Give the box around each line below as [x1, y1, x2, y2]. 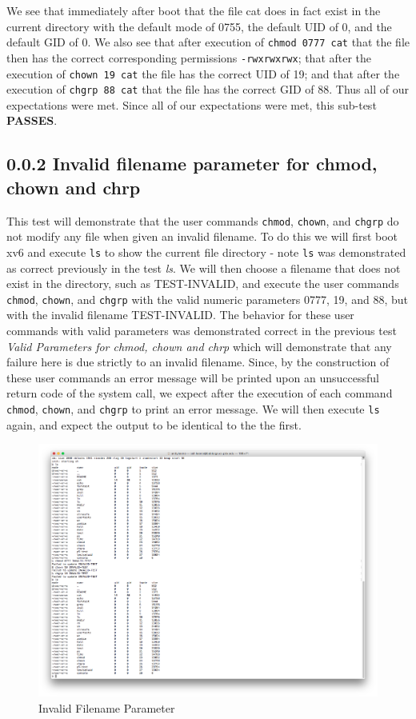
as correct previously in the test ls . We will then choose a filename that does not [6, 259, 401, 276]
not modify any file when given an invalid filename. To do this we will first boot [6, 228, 398, 245]
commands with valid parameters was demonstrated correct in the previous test [6, 322, 397, 338]
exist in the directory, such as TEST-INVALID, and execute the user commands [6, 275, 399, 292]
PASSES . [6, 112, 58, 129]
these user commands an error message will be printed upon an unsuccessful [6, 369, 379, 385]
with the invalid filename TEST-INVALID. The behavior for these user [6, 306, 354, 323]
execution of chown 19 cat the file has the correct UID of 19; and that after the [6, 65, 400, 82]
